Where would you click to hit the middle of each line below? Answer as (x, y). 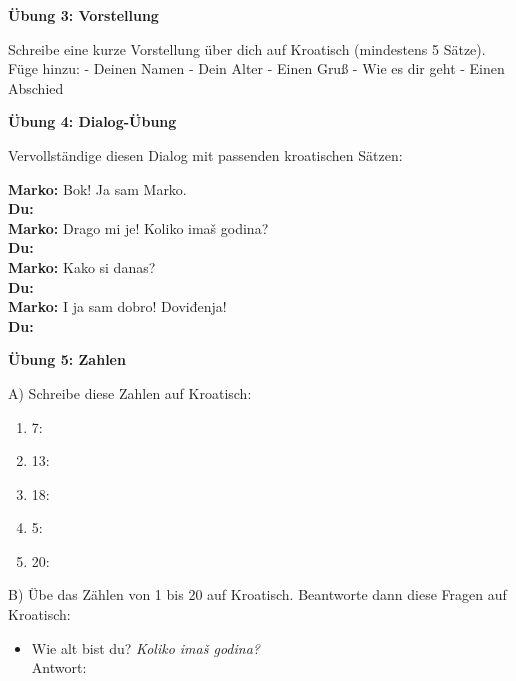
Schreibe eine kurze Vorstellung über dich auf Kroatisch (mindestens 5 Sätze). (247, 48)
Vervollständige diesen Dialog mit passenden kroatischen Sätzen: (205, 154)
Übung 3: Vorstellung (83, 15)
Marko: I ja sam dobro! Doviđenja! (117, 306)
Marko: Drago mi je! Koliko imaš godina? (138, 227)
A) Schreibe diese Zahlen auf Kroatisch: (130, 392)
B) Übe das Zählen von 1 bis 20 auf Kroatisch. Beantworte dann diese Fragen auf (257, 594)
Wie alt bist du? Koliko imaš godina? (145, 647)
